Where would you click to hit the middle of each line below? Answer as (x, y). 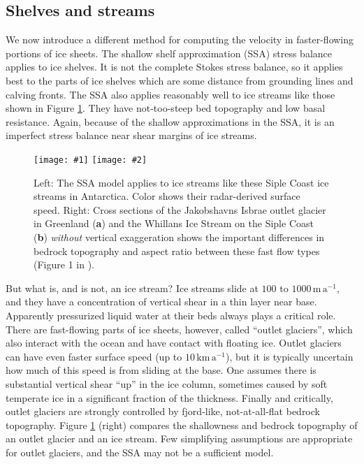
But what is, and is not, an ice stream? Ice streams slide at (132, 288)
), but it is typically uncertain (289, 356)
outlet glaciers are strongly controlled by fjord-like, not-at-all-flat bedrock (163, 411)
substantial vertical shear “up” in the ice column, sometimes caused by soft (167, 383)
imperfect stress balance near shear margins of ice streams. (131, 135)
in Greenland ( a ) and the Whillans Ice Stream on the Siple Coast (174, 223)
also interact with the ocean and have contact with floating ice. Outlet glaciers (174, 343)
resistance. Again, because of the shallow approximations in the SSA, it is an (170, 121)
